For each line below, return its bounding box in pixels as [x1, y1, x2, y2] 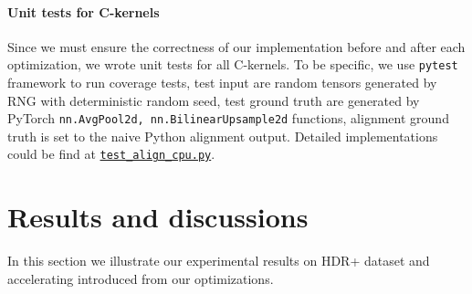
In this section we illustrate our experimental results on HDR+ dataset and [7, 251, 430, 270]
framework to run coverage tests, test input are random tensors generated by [7, 73, 437, 92]
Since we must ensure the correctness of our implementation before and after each [7, 37, 466, 56]
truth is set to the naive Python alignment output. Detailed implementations [7, 126, 438, 145]
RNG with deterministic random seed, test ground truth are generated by [7, 90, 420, 110]
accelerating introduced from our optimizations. [7, 268, 274, 288]
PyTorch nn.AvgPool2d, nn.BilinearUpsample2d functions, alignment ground [7, 109, 449, 128]
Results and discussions [7, 198, 309, 236]
